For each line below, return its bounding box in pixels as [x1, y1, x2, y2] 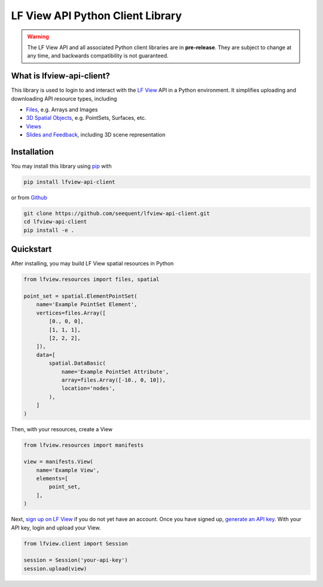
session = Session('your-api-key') [23, 557, 128, 564]
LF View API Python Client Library [11, 9, 182, 22]
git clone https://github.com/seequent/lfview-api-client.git [23, 210, 210, 217]
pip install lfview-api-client [23, 178, 116, 186]
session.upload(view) [23, 565, 87, 572]
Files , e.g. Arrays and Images [26, 106, 98, 113]
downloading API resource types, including [11, 95, 117, 102]
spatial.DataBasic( [48, 360, 106, 367]
